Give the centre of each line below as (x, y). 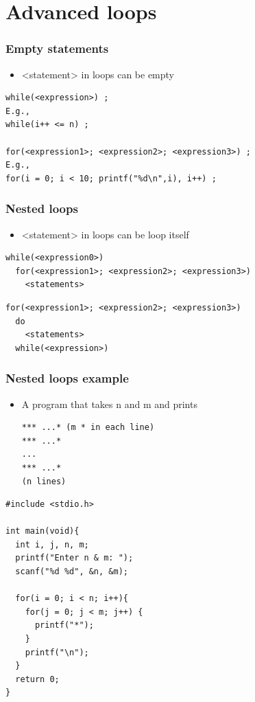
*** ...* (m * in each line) (88, 428)
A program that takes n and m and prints (109, 404)
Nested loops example (67, 378)
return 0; (37, 679)
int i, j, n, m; (52, 544)
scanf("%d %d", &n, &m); (72, 572)
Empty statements (57, 48)
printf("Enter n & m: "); (74, 558)
